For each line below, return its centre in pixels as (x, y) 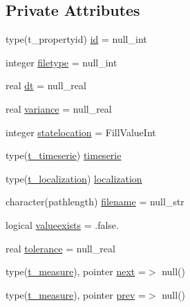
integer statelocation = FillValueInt (81, 132)
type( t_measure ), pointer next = (76, 271)
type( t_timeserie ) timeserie (64, 155)
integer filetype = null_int (61, 62)
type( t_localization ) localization (74, 178)
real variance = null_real (59, 108)
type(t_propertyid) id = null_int (76, 39)
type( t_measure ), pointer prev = (76, 294)
